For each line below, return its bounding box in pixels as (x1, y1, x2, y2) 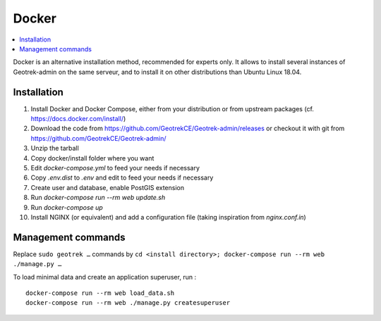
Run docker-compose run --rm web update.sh (30, 194, 166, 202)
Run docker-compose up (30, 203, 103, 211)
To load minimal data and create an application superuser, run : (13, 272, 197, 281)
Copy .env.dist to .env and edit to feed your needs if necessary (30, 173, 214, 182)
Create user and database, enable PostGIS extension (30, 183, 185, 191)
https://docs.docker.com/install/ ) (30, 115, 126, 123)
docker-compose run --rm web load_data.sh (25, 289, 175, 297)
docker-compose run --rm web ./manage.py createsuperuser (25, 299, 231, 307)
